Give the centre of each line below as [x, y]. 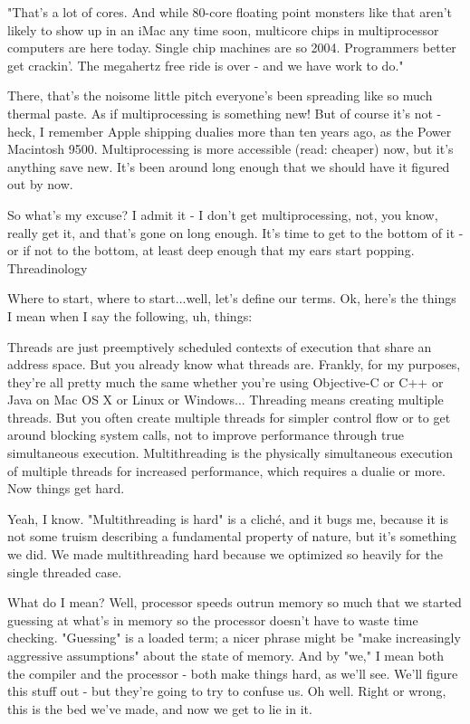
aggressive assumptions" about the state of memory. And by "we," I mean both [226, 655]
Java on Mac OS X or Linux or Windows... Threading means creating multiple [225, 400]
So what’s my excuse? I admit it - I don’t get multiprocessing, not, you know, [223, 214]
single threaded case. [65, 572]
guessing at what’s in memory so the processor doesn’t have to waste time [213, 619]
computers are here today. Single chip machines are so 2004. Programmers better [232, 48]
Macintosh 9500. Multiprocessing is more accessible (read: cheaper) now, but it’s [230, 149]
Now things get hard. [66, 488]
